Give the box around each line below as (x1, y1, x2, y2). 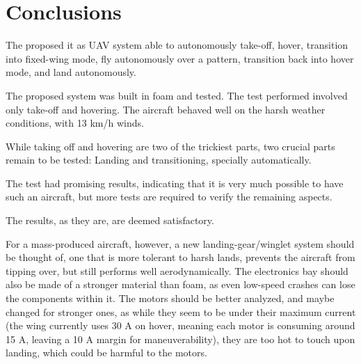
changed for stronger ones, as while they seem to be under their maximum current (6, 304, 356, 319)
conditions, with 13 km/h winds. (6, 116, 144, 130)
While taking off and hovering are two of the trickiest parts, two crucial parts (6, 139, 335, 153)
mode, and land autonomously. (6, 65, 136, 79)
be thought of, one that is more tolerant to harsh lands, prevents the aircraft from (6, 250, 355, 264)
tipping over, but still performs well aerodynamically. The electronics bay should (6, 263, 348, 278)
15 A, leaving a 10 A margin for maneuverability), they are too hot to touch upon (6, 331, 355, 346)
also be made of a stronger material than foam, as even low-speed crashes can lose (6, 277, 355, 292)
